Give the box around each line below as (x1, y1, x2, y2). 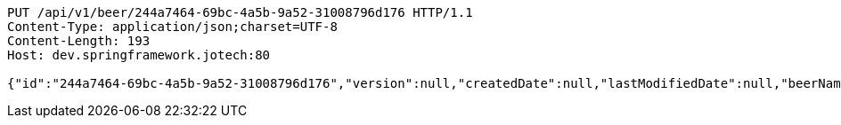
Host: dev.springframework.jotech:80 (7, 48, 271, 62)
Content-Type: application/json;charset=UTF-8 (7, 20, 338, 34)
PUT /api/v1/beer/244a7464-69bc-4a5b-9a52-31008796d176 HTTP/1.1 (7, 5, 473, 20)
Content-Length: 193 (7, 34, 151, 48)
